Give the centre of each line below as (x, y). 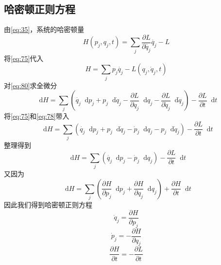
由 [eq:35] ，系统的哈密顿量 (44, 29)
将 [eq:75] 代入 (24, 58)
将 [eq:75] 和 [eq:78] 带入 (37, 116)
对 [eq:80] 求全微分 (31, 85)
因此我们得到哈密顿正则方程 (48, 205)
